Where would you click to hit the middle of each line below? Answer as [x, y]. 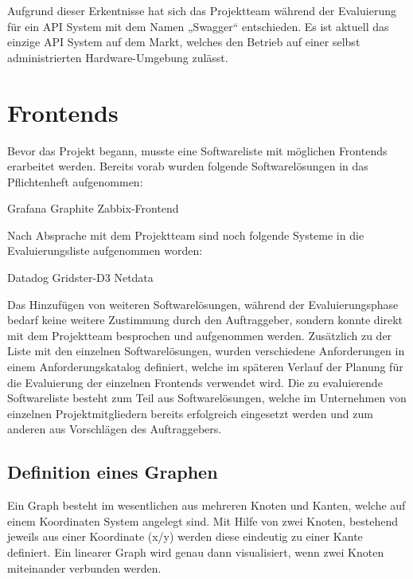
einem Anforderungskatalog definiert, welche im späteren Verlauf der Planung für [205, 367]
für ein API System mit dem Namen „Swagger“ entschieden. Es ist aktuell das [198, 26]
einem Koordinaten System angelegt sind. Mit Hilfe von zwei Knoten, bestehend [203, 520]
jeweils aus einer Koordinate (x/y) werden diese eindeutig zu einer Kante [185, 536]
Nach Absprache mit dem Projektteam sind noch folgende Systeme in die [186, 235]
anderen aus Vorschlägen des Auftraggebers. [115, 429]
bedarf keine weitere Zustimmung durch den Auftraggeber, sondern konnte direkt [205, 320]
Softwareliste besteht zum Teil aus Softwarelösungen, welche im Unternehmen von [207, 398]
